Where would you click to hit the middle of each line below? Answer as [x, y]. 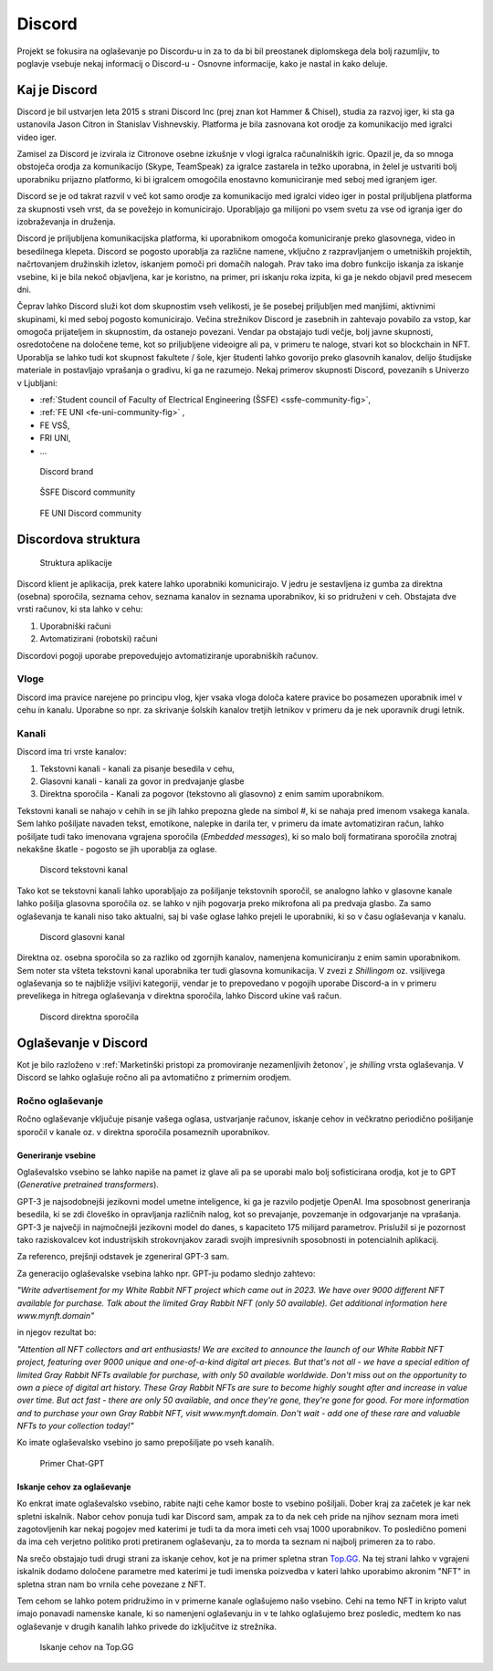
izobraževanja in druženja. [66, 221]
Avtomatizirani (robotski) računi [99, 639]
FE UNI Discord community [90, 513]
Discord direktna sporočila [89, 1017]
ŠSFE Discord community [88, 492]
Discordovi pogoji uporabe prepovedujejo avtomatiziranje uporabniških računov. [168, 655]
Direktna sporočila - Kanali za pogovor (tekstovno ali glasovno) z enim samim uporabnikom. [212, 794]
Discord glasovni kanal [82, 936]
